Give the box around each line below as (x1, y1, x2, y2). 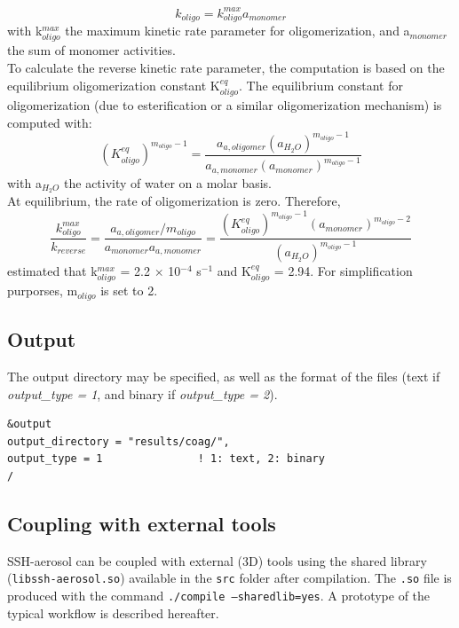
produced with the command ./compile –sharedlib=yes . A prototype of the (7, 585, 431, 604)
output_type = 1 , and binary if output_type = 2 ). (7, 384, 278, 403)
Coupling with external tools (7, 509, 276, 537)
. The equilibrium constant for (239, 75, 403, 94)
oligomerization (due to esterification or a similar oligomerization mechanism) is (7, 96, 442, 114)
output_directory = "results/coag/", (7, 435, 230, 448)
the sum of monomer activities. (7, 41, 176, 59)
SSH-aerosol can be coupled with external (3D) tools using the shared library (7, 551, 427, 569)
